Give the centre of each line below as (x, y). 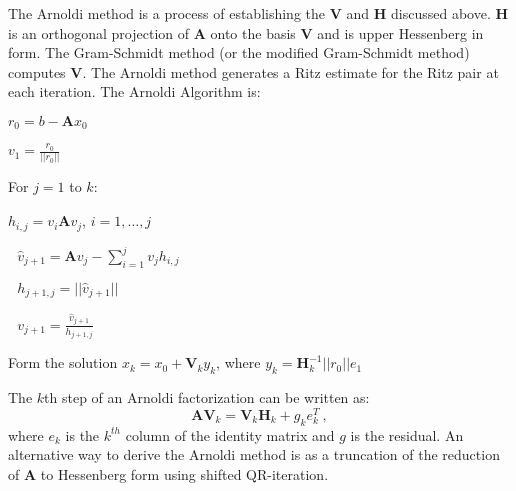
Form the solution (63, 362)
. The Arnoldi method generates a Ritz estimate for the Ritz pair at (290, 71)
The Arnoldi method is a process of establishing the (167, 13)
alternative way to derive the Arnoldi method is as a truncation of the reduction (254, 454)
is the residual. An (407, 434)
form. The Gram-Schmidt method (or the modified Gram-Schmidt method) (239, 52)
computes (37, 71)
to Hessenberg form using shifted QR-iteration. (184, 473)
